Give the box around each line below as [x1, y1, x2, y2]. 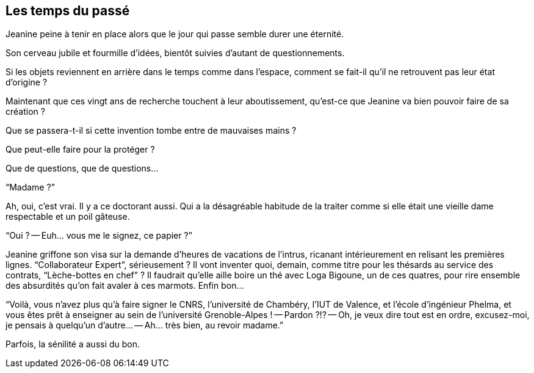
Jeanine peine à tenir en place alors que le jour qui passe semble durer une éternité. [5, 29, 344, 40]
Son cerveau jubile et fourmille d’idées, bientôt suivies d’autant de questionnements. [5, 48, 345, 59]
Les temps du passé [5, 3, 130, 18]
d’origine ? [5, 77, 48, 88]
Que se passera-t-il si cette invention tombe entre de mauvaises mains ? [5, 125, 297, 136]
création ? [5, 106, 45, 117]
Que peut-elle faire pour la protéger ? [5, 144, 155, 155]
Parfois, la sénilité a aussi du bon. [5, 339, 140, 350]
